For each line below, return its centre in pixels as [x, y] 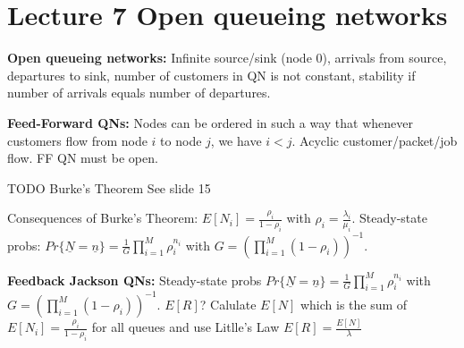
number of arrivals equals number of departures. [139, 93]
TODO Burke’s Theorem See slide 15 [109, 187]
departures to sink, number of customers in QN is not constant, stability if [211, 75]
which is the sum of [354, 304]
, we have [236, 140]
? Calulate [228, 304]
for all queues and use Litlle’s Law [186, 327]
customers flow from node [77, 140]
